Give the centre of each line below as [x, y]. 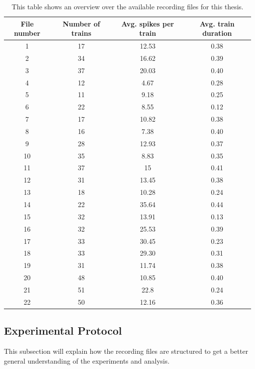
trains [81, 33]
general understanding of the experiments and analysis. [87, 360]
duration [217, 33]
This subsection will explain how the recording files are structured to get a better [126, 351]
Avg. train [217, 23]
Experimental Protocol [63, 330]
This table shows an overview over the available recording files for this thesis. [127, 6]
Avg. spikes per [148, 23]
